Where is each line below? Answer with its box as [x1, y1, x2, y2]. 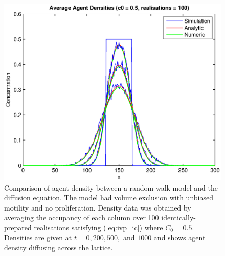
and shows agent [153, 232, 206, 243]
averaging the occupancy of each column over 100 [4, 212, 159, 223]
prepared [4, 222, 32, 232]
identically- [161, 212, 196, 223]
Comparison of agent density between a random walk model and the [4, 182, 218, 193]
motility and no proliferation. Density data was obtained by [4, 202, 191, 213]
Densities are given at [4, 232, 72, 243]
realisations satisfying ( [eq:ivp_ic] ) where [34, 222, 163, 232]
